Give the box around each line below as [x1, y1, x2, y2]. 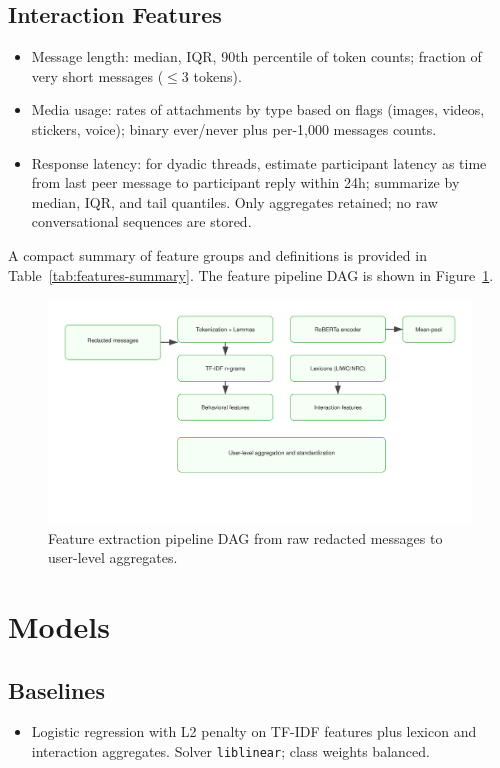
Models [8, 605, 110, 646]
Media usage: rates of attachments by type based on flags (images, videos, [31, 99, 485, 120]
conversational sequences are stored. [31, 211, 252, 232]
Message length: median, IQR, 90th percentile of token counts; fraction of [31, 46, 482, 67]
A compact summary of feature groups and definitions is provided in [8, 244, 427, 265]
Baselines [8, 674, 105, 705]
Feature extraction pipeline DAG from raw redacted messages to [48, 527, 443, 548]
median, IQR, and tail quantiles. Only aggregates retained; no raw [31, 191, 438, 212]
